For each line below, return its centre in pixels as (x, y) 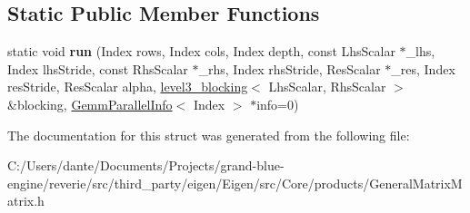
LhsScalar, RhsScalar (327, 87)
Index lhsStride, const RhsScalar (98, 68)
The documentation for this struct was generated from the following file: (209, 135)
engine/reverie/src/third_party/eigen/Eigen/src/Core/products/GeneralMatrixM (235, 183)
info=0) (278, 104)
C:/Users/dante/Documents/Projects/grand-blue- (146, 165)
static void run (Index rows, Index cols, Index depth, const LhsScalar (201, 51)
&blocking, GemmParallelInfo (90, 104)
